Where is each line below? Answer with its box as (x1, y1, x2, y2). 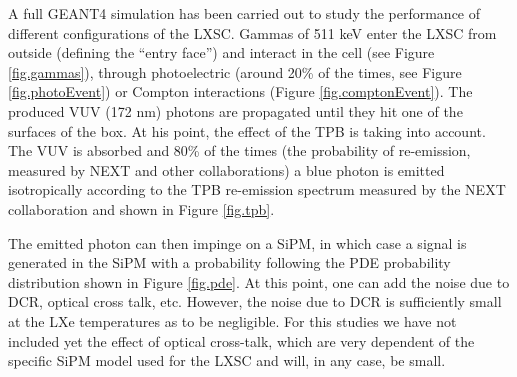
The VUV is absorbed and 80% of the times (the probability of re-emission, (8, 140, 471, 161)
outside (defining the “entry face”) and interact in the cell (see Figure (8, 42, 435, 63)
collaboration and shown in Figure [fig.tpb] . (8, 198, 275, 219)
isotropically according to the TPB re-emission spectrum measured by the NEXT (8, 179, 506, 200)
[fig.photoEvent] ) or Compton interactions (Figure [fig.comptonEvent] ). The (8, 81, 473, 102)
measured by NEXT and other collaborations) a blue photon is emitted (8, 159, 445, 180)
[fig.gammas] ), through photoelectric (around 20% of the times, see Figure (8, 61, 462, 82)
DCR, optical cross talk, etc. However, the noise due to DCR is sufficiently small (8, 291, 502, 312)
